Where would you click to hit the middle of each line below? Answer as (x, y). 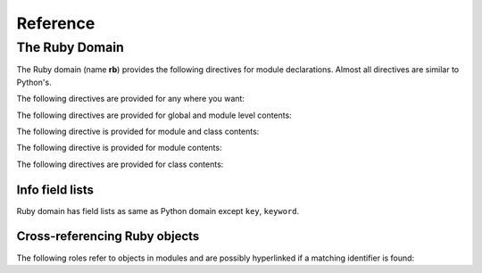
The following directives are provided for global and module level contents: (154, 115)
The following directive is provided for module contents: (119, 148)
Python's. (34, 82)
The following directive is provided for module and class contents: (138, 131)
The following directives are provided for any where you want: (131, 99)
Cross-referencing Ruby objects (108, 236)
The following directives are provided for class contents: (120, 164)
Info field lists (55, 190)
